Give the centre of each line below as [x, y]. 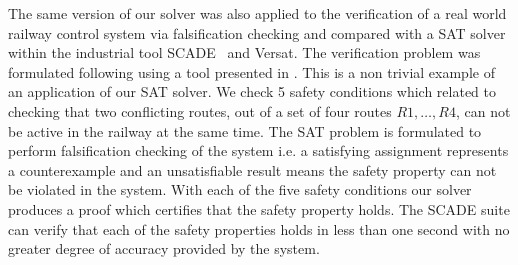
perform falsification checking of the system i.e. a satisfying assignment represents [258, 150]
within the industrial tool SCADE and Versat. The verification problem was [244, 52]
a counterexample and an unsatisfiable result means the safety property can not [252, 169]
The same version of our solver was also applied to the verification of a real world [257, 13]
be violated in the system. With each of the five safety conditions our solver [240, 189]
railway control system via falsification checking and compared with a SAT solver [257, 32]
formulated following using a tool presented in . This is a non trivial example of [251, 71]
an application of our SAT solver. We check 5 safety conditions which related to [252, 91]
